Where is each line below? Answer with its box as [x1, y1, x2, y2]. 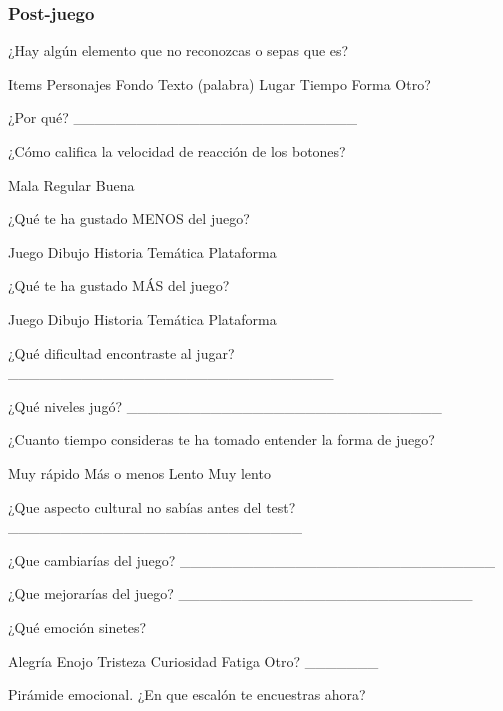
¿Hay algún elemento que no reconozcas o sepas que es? [8, 40, 349, 61]
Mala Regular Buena [8, 174, 135, 195]
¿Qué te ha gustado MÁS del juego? [8, 275, 230, 296]
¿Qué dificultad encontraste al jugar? [8, 342, 235, 363]
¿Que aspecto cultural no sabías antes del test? [8, 496, 296, 517]
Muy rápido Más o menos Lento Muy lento [8, 462, 271, 483]
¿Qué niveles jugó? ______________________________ [8, 395, 442, 416]
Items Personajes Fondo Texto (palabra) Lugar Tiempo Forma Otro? [8, 73, 431, 94]
